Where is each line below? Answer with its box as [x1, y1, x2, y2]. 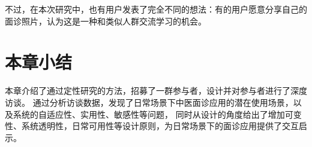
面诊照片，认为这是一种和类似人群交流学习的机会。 [5, 14, 206, 27]
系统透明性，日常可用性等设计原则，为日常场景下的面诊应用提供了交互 [21, 120, 299, 132]
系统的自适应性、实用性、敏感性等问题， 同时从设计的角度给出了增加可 [13, 108, 293, 120]
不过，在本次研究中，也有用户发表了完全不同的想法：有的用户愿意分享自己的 [5, 3, 307, 15]
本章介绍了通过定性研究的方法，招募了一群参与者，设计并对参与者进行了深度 [5, 84, 307, 97]
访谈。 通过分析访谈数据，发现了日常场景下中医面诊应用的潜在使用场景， [5, 96, 293, 108]
